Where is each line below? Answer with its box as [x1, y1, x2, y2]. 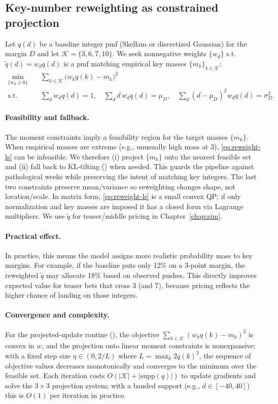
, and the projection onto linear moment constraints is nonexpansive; [42, 340, 256, 351]
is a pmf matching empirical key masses [63, 58, 187, 68]
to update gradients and [181, 370, 256, 381]
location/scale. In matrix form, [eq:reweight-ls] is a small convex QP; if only [5, 191, 241, 201]
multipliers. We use [5, 211, 65, 221]
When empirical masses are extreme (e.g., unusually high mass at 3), [5, 141, 219, 152]
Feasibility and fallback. [5, 112, 90, 123]
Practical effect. [5, 230, 61, 241]
